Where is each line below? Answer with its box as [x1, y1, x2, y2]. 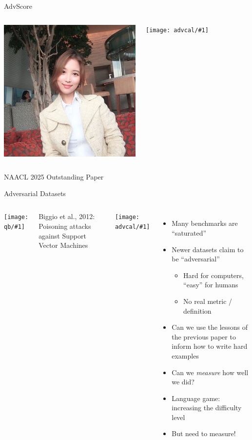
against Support [39, 230, 86, 240]
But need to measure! [172, 428, 236, 439]
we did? [172, 377, 194, 387]
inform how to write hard [172, 341, 248, 351]
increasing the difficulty [172, 402, 242, 413]
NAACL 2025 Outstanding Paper [4, 172, 104, 182]
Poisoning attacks [39, 220, 91, 231]
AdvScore [4, 1, 32, 11]
